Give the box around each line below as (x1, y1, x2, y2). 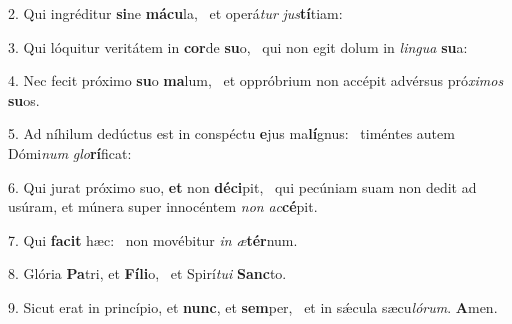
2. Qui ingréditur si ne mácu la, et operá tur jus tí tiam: (8, 3, 343, 23)
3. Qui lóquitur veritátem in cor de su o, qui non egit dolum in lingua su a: (8, 36, 468, 57)
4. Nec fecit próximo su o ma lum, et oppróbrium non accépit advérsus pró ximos (8, 70, 504, 91)
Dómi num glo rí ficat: (8, 142, 132, 163)
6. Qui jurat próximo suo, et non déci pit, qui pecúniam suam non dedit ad (8, 176, 477, 197)
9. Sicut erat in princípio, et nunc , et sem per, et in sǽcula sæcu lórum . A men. (8, 296, 498, 317)
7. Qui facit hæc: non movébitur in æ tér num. (8, 229, 298, 250)
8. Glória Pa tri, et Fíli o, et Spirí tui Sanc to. (8, 263, 287, 284)
